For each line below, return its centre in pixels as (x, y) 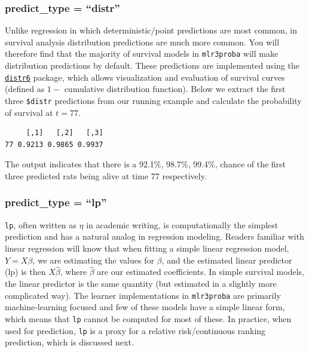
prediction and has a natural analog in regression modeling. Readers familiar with (154, 236)
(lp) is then (25, 272)
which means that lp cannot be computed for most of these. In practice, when (148, 318)
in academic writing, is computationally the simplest (182, 224)
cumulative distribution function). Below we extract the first (175, 89)
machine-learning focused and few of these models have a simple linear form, (145, 307)
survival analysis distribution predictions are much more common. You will (142, 42)
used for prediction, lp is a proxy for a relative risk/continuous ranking (135, 330)
